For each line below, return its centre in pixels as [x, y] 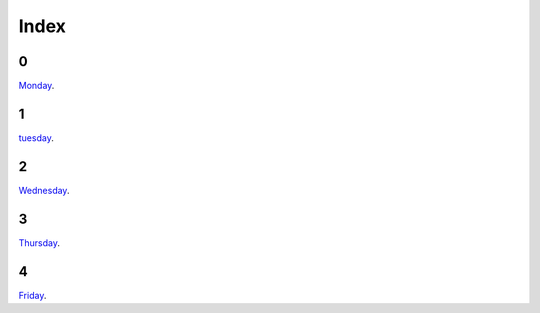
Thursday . [39, 242]
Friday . [32, 295]
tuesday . [36, 137]
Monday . [36, 86]
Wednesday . [44, 190]
